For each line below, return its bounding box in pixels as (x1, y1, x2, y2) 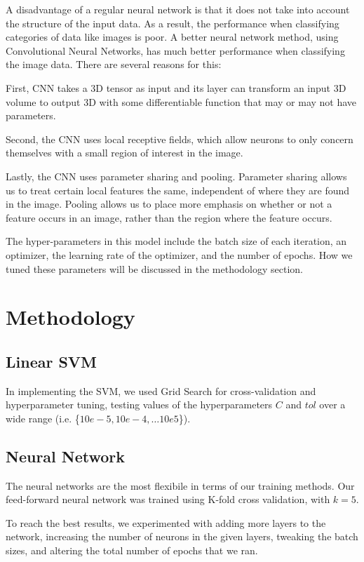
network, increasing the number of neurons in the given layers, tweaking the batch (6, 529, 358, 544)
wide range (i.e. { (6, 410, 80, 425)
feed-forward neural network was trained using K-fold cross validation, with (6, 492, 330, 507)
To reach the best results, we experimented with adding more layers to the (6, 515, 326, 530)
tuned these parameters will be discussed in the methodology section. (6, 261, 304, 276)
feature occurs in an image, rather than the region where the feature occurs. (6, 210, 332, 225)
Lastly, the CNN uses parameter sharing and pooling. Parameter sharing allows (6, 168, 347, 183)
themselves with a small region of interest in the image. (6, 145, 243, 160)
